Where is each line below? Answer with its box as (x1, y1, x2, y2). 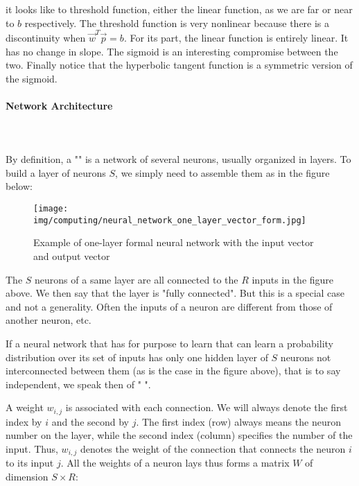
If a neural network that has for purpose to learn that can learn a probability (6, 336, 333, 350)
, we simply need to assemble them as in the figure (115, 165, 330, 180)
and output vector (33, 248, 110, 263)
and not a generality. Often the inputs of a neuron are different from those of (6, 299, 333, 313)
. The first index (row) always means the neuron (136, 414, 341, 428)
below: (6, 179, 33, 193)
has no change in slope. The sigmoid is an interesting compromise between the (6, 44, 338, 58)
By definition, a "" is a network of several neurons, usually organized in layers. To (6, 152, 351, 166)
